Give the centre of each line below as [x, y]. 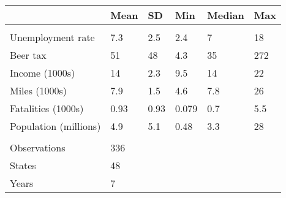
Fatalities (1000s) [47, 108]
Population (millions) [55, 126]
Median [226, 15]
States [23, 165]
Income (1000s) [43, 73]
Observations [38, 147]
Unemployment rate [52, 37]
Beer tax [28, 55]
